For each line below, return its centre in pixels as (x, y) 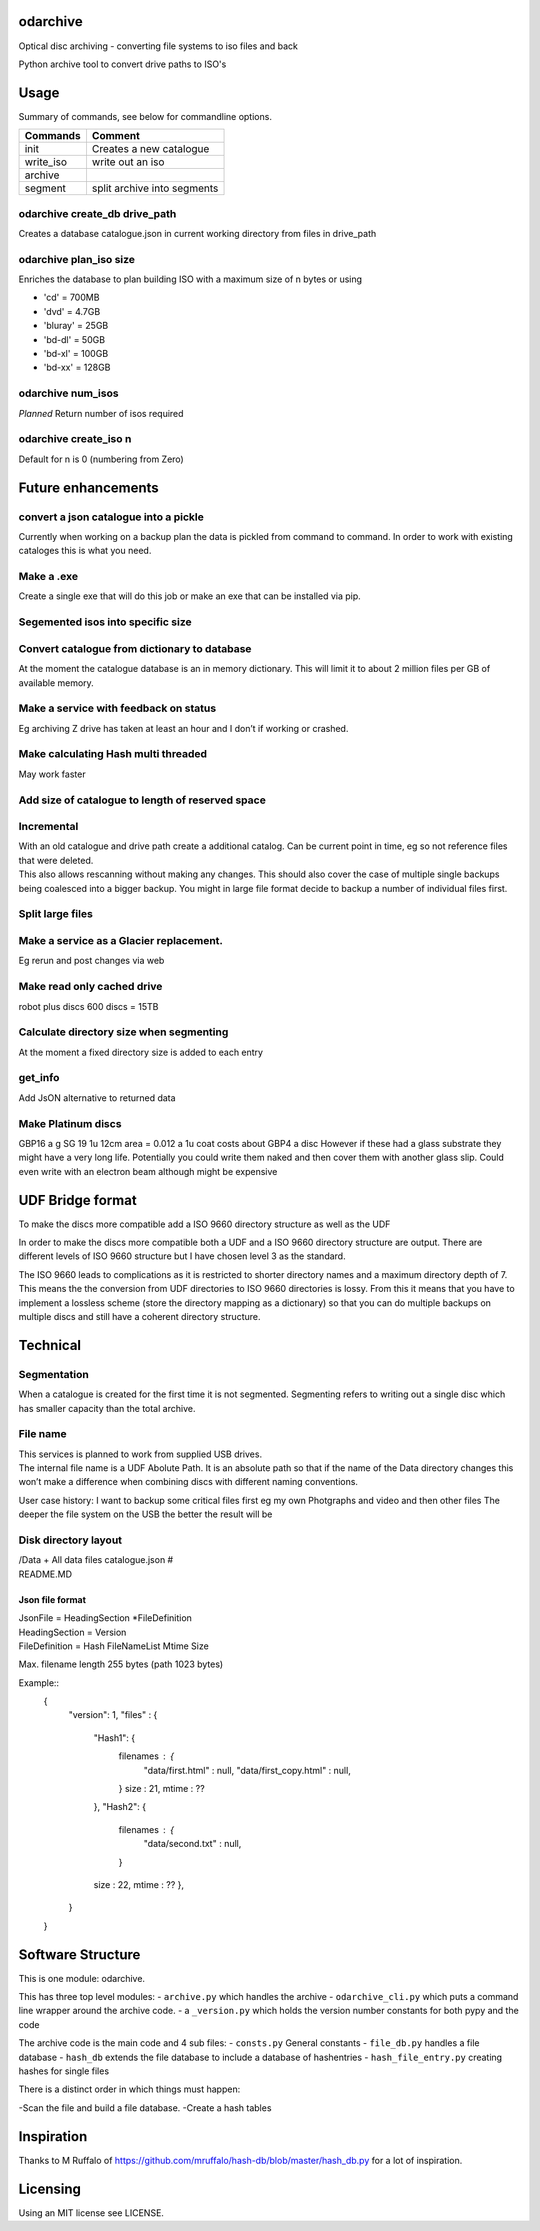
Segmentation (53, 1374)
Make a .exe (48, 577)
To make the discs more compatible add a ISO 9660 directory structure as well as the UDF (204, 1224)
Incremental (48, 827)
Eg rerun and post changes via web (91, 961)
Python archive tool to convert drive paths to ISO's (122, 64)
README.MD (45, 1574)
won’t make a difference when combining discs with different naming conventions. (188, 1482)
